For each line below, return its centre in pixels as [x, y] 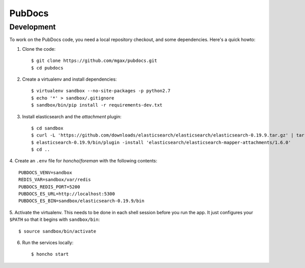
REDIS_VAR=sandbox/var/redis [55, 180]
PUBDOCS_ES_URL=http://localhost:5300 [67, 194]
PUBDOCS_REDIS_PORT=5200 [49, 187]
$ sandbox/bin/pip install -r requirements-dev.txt [97, 105]
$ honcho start [50, 254]
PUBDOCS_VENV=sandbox [45, 172]
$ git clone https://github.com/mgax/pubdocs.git [94, 61]
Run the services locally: [48, 242]
